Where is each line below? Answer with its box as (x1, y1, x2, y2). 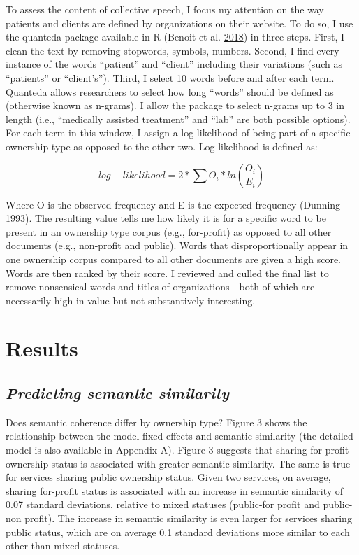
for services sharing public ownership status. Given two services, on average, (6, 470, 331, 484)
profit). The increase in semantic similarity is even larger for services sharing (24, 511, 352, 526)
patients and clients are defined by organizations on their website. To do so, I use (6, 15, 353, 30)
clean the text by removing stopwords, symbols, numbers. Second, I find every (6, 43, 339, 57)
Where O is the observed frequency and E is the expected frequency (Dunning (6, 197, 341, 211)
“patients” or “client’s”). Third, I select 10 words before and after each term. (6, 70, 335, 85)
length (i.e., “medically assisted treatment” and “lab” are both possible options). (6, 111, 351, 126)
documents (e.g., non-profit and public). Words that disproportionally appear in (6, 238, 349, 253)
